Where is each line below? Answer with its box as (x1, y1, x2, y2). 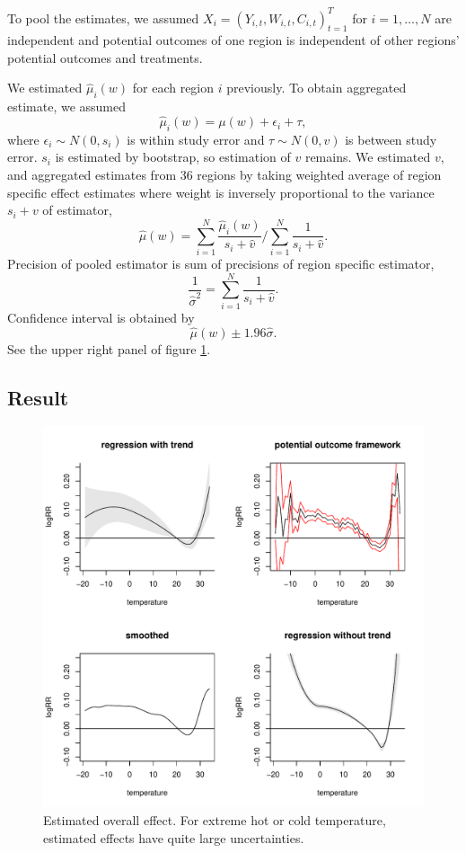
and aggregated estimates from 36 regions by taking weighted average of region (7, 165, 442, 184)
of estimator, (42, 200, 112, 219)
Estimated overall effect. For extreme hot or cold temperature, (43, 810, 386, 829)
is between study (345, 129, 437, 148)
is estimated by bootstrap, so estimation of (55, 147, 291, 166)
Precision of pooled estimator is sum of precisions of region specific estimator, (7, 253, 435, 272)
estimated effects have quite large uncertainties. (43, 828, 304, 847)
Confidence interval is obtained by (7, 307, 195, 326)
